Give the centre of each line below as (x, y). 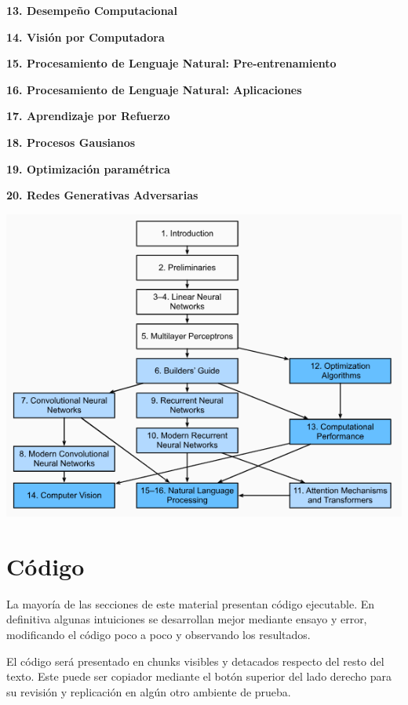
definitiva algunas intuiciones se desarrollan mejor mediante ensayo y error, (187, 619)
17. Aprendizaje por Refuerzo (88, 116)
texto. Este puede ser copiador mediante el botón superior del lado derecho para (199, 676)
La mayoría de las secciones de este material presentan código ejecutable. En (191, 603)
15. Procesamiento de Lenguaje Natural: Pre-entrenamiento (171, 63)
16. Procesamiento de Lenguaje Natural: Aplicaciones (154, 89)
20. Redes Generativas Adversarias (102, 195)
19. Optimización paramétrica (88, 168)
